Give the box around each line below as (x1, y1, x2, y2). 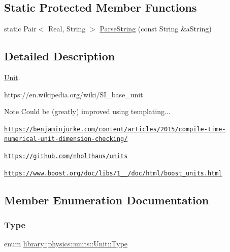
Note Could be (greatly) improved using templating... (4, 106, 171, 117)
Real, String (48, 23, 86, 34)
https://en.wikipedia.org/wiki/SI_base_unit (4, 89, 143, 99)
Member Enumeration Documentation (4, 192, 209, 207)
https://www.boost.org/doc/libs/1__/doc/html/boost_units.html (4, 169, 222, 177)
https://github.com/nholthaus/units (4, 153, 128, 160)
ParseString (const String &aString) (100, 23, 212, 34)
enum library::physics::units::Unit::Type (4, 238, 128, 249)
